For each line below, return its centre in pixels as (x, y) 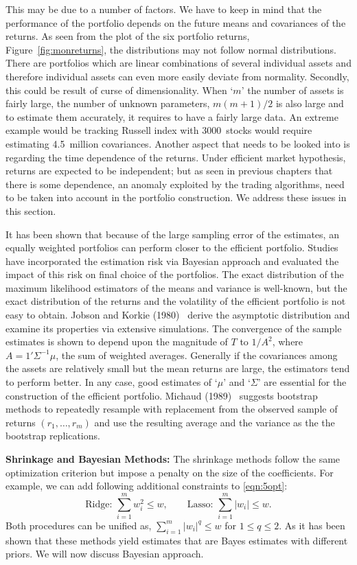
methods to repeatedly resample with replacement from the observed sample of (172, 409)
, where (288, 342)
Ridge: (99, 504)
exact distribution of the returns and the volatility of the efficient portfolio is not (176, 301)
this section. (31, 210)
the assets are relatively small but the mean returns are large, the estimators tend (178, 368)
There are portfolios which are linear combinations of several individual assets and (178, 63)
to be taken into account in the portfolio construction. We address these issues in (176, 197)
